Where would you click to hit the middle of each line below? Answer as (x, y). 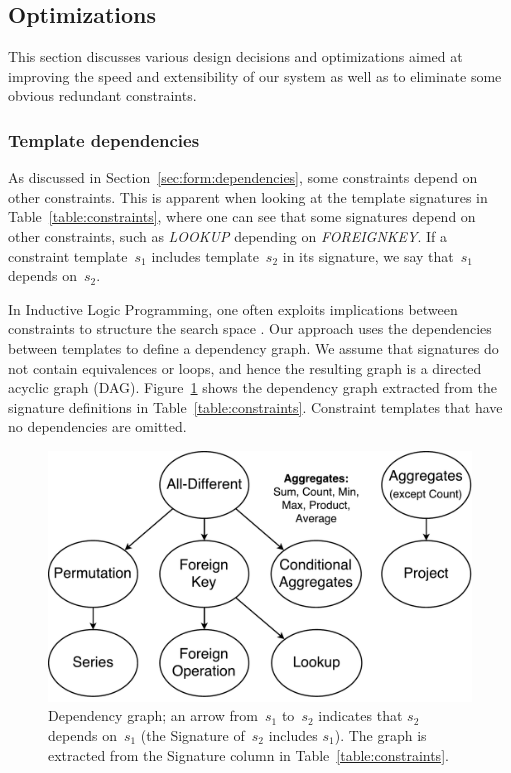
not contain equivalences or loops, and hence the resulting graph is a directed (245, 367)
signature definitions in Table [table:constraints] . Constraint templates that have (255, 406)
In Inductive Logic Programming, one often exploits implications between (233, 308)
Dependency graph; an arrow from (153, 715)
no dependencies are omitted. (97, 426)
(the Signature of (192, 735)
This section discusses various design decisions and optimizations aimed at (235, 56)
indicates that (360, 715)
